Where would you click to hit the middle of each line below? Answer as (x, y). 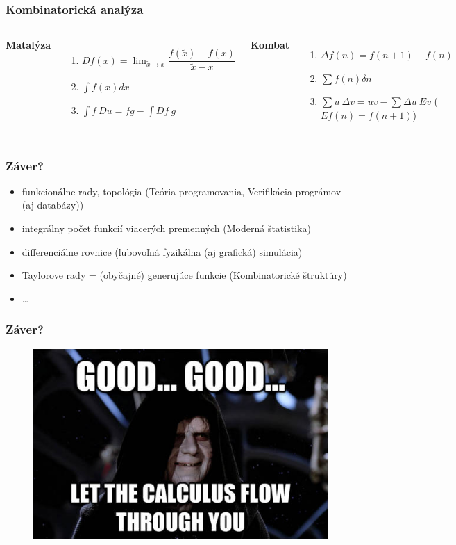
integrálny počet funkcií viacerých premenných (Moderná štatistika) (166, 228)
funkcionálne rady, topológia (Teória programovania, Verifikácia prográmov (181, 191)
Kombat (270, 45)
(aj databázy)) (53, 205)
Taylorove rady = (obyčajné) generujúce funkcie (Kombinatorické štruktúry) (184, 275)
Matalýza (28, 45)
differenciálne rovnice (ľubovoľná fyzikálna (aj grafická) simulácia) (162, 251)
